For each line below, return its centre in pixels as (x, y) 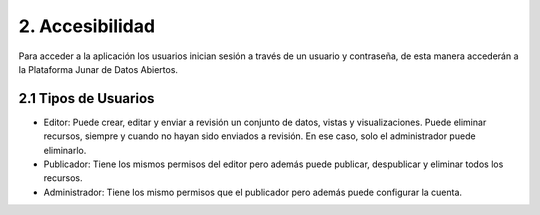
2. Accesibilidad (86, 26)
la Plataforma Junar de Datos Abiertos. (98, 69)
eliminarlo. (65, 150)
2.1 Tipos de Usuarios (86, 98)
